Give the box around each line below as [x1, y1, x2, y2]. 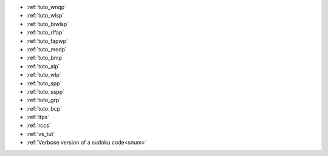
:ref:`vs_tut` [26, 130, 55, 137]
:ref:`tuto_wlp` [26, 71, 61, 79]
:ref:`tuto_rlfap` [26, 29, 64, 36]
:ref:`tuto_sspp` [26, 88, 65, 95]
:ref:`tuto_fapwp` [26, 37, 68, 45]
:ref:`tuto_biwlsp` [26, 20, 69, 27]
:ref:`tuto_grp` [26, 97, 61, 104]
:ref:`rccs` [26, 122, 51, 129]
